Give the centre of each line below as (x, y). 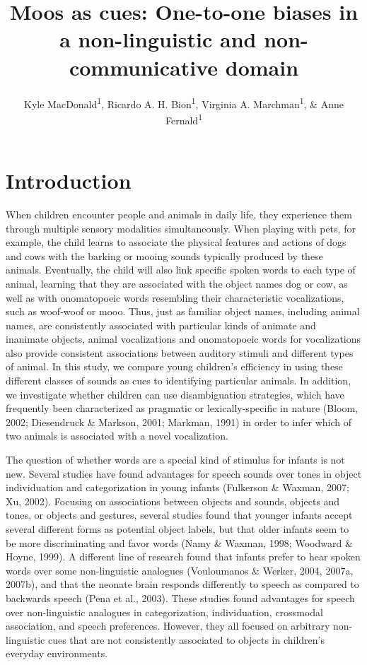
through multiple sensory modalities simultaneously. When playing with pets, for (181, 228)
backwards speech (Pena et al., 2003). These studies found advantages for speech (180, 598)
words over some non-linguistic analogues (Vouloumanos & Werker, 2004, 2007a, (180, 570)
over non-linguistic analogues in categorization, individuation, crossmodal (164, 612)
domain (262, 67)
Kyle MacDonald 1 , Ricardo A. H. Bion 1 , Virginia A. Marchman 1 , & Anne (184, 102)
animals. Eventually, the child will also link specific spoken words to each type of (181, 270)
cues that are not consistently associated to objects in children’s (186, 639)
